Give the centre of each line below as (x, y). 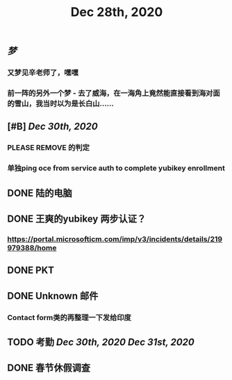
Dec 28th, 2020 (117, 12)
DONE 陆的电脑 (40, 193)
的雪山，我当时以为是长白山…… (61, 104)
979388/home (32, 248)
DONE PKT (31, 270)
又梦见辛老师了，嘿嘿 (43, 73)
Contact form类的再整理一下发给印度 (69, 317)
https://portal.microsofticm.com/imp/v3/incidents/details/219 (115, 239)
